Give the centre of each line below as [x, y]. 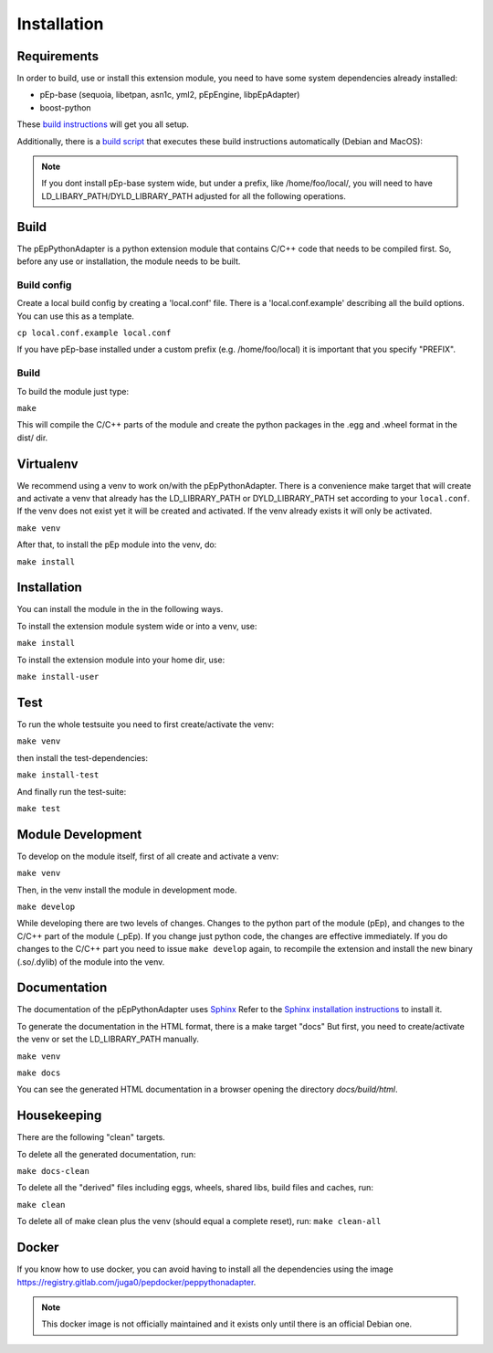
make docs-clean [53, 1171]
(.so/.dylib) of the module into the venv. [91, 962]
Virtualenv [47, 464]
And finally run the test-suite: [72, 791]
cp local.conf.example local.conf [94, 333]
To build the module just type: [73, 391]
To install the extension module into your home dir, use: [121, 660]
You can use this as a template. [75, 316]
